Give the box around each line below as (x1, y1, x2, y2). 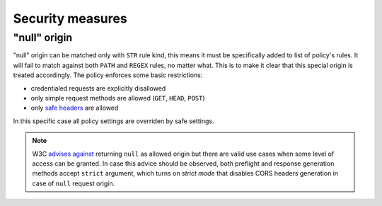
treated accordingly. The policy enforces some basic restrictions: (13, 71, 203, 79)
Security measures (13, 11, 127, 26)
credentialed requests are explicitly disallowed (30, 84, 166, 92)
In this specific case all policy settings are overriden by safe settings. (13, 117, 214, 125)
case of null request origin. (32, 179, 115, 188)
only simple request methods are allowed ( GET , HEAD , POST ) (30, 93, 205, 102)
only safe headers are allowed (30, 103, 119, 113)
